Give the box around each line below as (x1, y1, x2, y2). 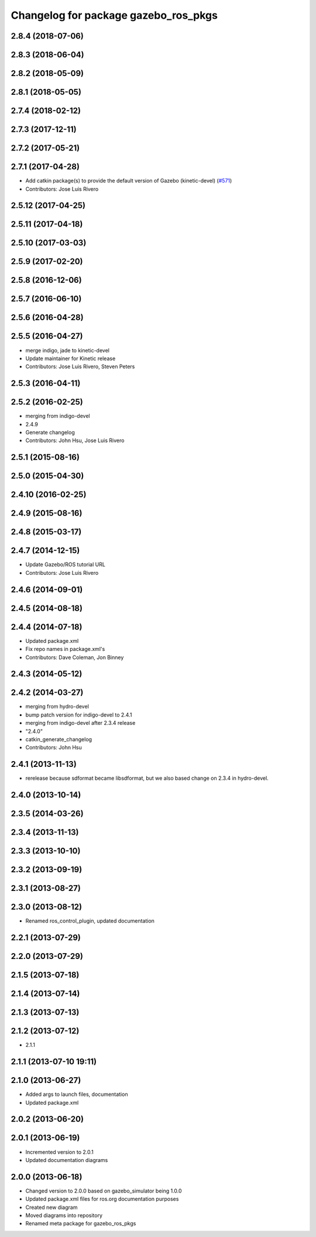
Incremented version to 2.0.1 (25, 1148, 94, 1156)
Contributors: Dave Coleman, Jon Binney (25, 653, 124, 661)
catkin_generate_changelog (25, 736, 92, 743)
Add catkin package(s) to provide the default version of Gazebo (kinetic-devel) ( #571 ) (25, 177, 232, 184)
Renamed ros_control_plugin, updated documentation (25, 917, 155, 924)
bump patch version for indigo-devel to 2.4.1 (25, 711, 132, 718)
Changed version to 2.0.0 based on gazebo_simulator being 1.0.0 (25, 1187, 182, 1194)
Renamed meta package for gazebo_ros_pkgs (25, 1220, 136, 1227)
